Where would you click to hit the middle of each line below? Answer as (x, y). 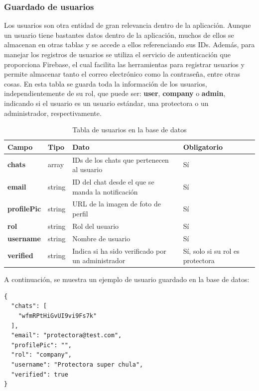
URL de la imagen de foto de (117, 204)
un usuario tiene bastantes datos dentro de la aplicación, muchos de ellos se (119, 35)
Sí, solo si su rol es (211, 250)
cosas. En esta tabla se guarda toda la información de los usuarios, (106, 83)
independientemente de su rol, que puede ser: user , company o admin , (115, 93)
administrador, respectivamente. (53, 113)
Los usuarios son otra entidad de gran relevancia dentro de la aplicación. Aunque (128, 25)
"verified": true (40, 374)
